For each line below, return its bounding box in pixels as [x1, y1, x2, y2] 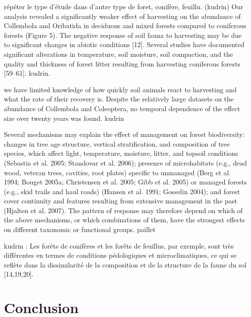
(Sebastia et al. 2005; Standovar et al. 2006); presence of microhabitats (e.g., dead [4, 157, 247, 167]
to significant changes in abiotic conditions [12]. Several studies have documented [4, 39, 245, 50]
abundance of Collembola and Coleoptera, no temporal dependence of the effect [4, 103, 240, 113]
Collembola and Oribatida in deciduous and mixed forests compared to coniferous [4, 20, 247, 31]
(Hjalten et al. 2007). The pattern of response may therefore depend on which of [4, 205, 243, 215]
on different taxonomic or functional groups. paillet [4, 224, 156, 234]
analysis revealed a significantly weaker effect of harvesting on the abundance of [4, 11, 241, 21]
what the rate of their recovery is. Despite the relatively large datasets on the [4, 94, 234, 104]
